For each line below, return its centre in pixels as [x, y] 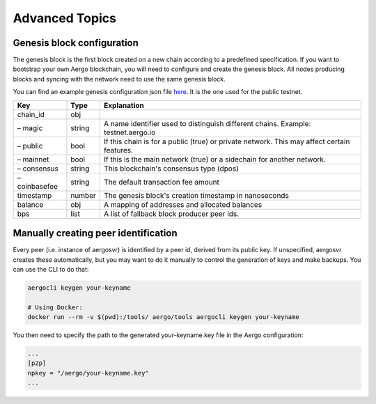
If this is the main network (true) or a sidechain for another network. [215, 159]
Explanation [124, 105]
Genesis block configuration [76, 43]
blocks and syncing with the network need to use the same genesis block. [119, 79]
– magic [30, 127]
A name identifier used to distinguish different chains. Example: [207, 123]
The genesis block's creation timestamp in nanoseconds [196, 195]
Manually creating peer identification [95, 233]
